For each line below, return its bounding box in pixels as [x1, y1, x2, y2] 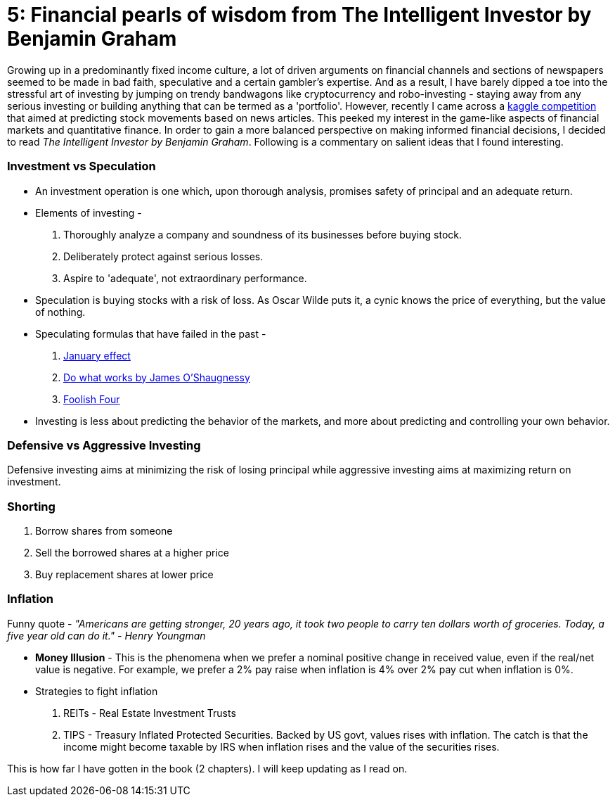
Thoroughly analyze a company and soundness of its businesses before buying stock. [63, 228, 462, 241]
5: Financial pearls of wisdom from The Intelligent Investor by [7, 3, 592, 27]
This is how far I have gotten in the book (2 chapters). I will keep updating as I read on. [7, 762, 408, 775]
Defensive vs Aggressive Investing [7, 438, 201, 452]
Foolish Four [63, 393, 120, 405]
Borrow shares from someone [35, 525, 173, 537]
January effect [63, 349, 131, 362]
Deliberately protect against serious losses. [63, 250, 264, 262]
